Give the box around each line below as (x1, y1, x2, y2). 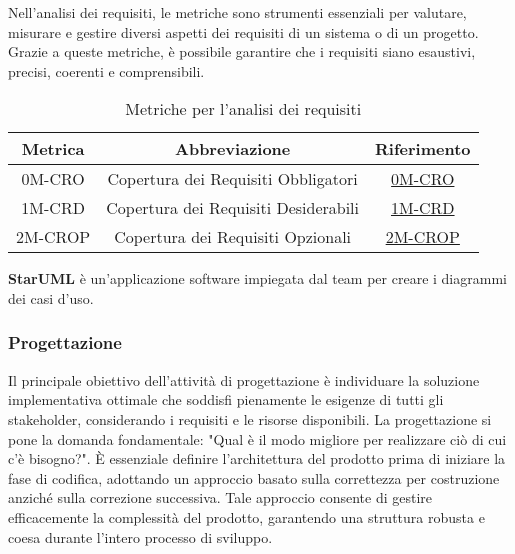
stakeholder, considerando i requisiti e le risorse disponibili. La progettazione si (8, 408, 492, 429)
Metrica (21, 137, 85, 161)
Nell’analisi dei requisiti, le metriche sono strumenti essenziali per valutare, (8, 2, 467, 22)
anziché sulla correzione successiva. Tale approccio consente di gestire (8, 487, 433, 508)
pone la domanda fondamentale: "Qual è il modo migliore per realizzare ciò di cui (8, 428, 507, 449)
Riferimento (375, 137, 471, 161)
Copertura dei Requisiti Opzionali (114, 225, 352, 249)
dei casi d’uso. (8, 287, 94, 308)
